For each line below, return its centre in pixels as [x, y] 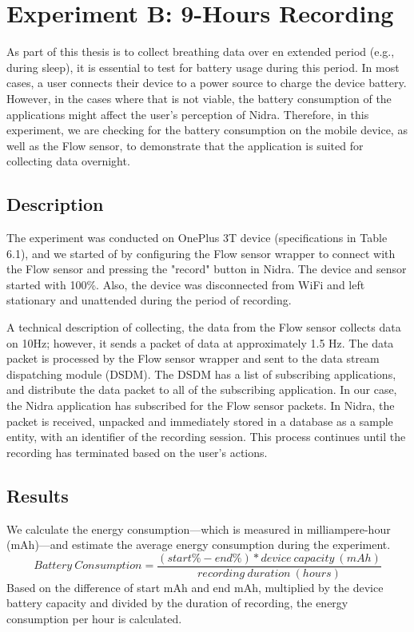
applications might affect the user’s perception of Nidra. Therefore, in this [188, 114]
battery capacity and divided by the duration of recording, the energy [177, 603]
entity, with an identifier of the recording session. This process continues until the [206, 437]
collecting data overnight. [68, 161]
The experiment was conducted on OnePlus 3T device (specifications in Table [197, 238]
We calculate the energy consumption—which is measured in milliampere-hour [199, 529]
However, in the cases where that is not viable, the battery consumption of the [199, 98]
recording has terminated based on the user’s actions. [137, 452]
